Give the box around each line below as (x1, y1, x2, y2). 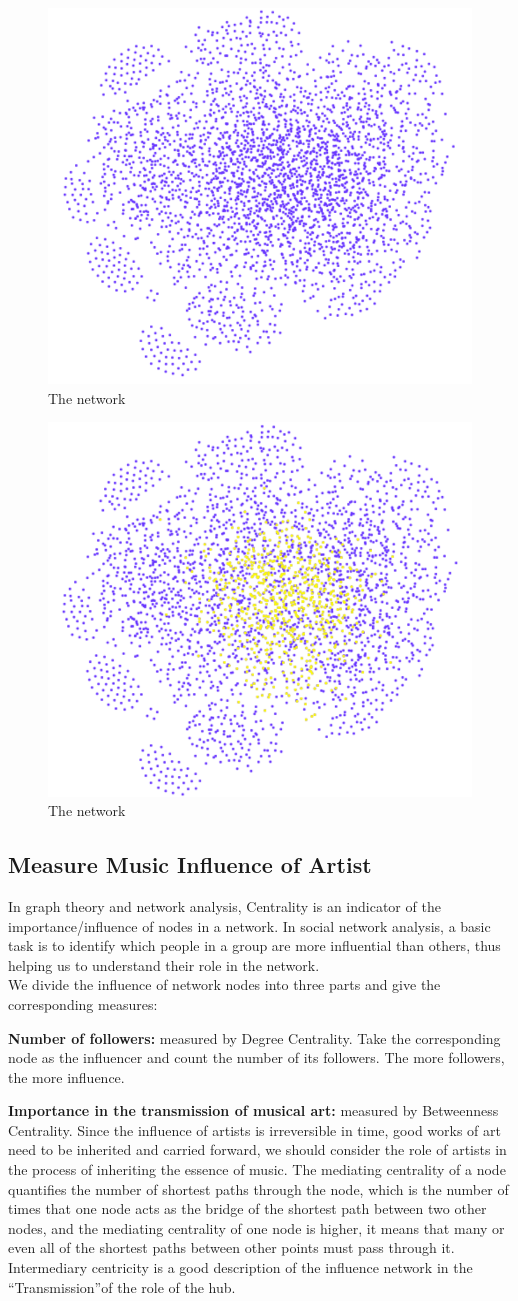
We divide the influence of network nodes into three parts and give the (8, 974, 441, 995)
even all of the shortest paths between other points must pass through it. (8, 1237, 455, 1258)
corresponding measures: (8, 993, 158, 1014)
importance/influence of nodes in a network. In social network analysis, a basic (8, 915, 491, 936)
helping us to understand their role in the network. (8, 954, 320, 975)
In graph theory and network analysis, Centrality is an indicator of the (8, 895, 441, 916)
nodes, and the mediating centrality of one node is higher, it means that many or (8, 1217, 505, 1238)
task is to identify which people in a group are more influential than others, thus (8, 935, 501, 956)
